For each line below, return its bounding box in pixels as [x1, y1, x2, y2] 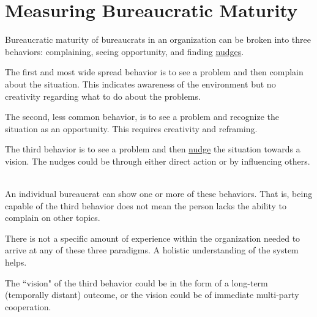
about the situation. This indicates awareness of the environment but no [5, 77, 276, 90]
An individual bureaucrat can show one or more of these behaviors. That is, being [5, 187, 313, 200]
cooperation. [5, 300, 51, 313]
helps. [5, 256, 27, 269]
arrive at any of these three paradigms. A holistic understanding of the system [5, 244, 299, 256]
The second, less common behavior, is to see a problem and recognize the [5, 110, 280, 123]
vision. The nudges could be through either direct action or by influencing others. [5, 154, 310, 167]
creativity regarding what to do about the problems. [5, 89, 201, 102]
